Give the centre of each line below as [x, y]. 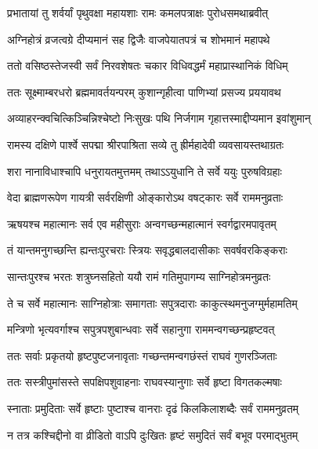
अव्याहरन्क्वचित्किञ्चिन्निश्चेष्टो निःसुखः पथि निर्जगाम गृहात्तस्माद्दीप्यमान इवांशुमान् [159, 118]
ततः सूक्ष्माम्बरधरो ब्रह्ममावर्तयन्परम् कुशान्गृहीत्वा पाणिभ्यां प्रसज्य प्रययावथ [144, 91]
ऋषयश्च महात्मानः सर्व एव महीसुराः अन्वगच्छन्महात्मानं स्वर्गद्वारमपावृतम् [142, 223]
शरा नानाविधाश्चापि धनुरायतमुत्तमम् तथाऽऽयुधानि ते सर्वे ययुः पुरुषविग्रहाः [145, 171]
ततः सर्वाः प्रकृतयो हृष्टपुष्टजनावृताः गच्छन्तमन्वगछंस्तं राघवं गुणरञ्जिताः [142, 355]
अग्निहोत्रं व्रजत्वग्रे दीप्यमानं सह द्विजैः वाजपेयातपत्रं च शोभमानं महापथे [139, 39]
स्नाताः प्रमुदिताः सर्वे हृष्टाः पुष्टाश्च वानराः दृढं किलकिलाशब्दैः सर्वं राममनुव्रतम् [153, 408]
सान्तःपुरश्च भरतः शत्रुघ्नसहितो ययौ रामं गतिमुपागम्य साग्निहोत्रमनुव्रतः [139, 276]
